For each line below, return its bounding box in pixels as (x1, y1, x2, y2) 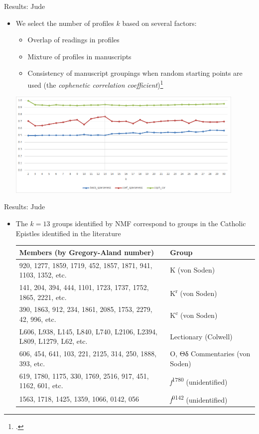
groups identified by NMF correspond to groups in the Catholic (52, 218, 246, 228)
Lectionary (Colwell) (170, 331, 233, 341)
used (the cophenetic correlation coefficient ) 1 (27, 78, 163, 90)
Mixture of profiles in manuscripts (27, 51, 131, 61)
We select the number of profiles (15, 17, 114, 28)
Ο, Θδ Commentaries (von (170, 348, 251, 359)
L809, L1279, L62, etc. (19, 336, 88, 346)
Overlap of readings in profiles (27, 34, 120, 45)
